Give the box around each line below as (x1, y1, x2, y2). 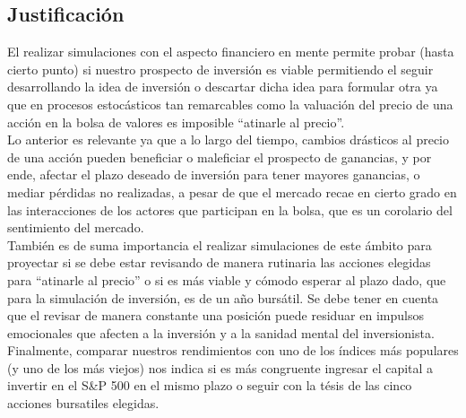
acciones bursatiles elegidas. (7, 394, 160, 413)
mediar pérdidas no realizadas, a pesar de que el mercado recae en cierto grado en (7, 182, 457, 201)
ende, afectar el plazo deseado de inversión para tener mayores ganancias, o (7, 165, 420, 184)
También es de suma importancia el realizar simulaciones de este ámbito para (7, 235, 432, 254)
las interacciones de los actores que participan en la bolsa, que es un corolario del (7, 200, 453, 219)
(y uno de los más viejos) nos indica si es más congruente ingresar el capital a (7, 358, 434, 377)
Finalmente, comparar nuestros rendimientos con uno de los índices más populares (7, 341, 459, 360)
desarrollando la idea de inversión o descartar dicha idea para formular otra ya (7, 77, 438, 96)
